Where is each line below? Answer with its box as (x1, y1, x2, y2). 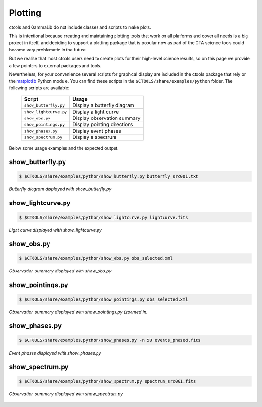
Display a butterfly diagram (72, 102, 134, 109)
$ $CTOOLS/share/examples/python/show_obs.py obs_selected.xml (19, 255, 173, 261)
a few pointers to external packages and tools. (9, 62, 102, 68)
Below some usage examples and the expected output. (9, 145, 119, 151)
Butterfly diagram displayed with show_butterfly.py (9, 186, 112, 192)
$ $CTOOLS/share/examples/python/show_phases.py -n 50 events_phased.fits (19, 338, 201, 343)
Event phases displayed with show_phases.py (9, 350, 101, 356)
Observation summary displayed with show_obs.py (9, 268, 112, 274)
